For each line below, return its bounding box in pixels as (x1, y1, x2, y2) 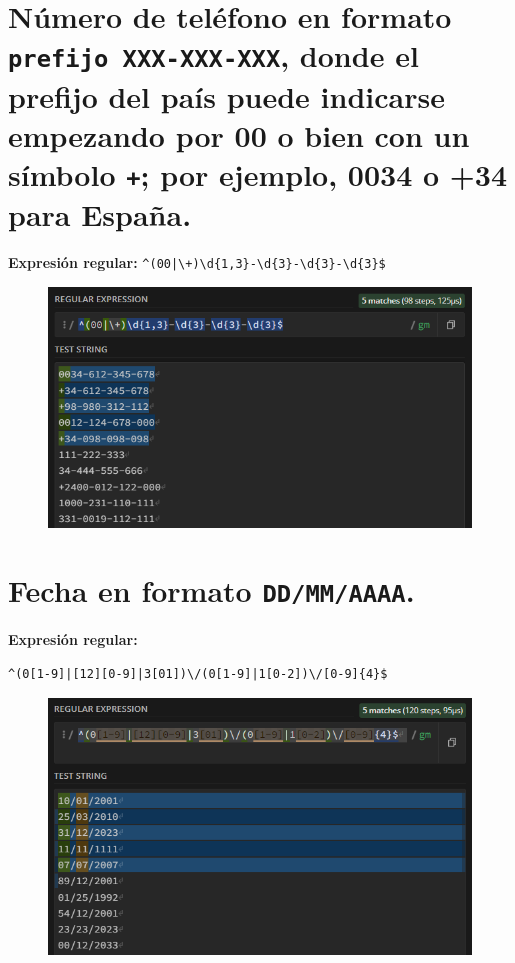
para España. (8, 194, 192, 235)
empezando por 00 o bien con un (8, 114, 470, 155)
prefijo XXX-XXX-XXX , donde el (8, 35, 419, 76)
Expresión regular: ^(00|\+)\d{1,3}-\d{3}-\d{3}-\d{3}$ (8, 252, 386, 273)
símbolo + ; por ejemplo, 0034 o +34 (8, 154, 508, 195)
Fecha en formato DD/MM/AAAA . (8, 570, 415, 611)
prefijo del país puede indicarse (8, 75, 445, 116)
